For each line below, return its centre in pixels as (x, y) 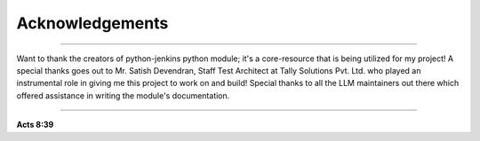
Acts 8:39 (35, 125)
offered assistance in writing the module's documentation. (123, 95)
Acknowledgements (92, 23)
